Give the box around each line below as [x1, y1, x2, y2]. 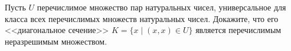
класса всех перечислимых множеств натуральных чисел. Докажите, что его [5, 12, 279, 24]
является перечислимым [195, 24, 282, 36]
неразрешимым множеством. [5, 35, 107, 47]
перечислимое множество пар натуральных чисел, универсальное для [37, 1, 286, 13]
